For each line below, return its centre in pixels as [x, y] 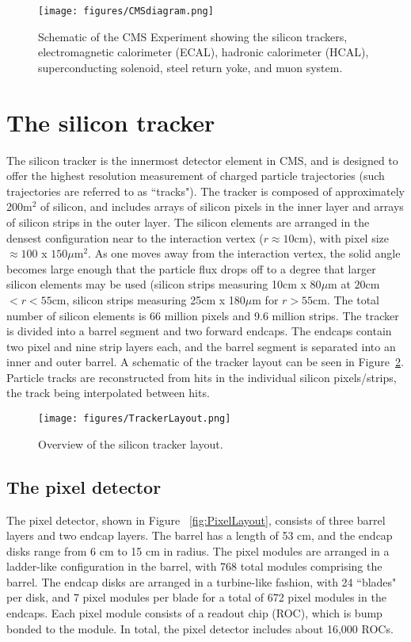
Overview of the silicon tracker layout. [131, 443]
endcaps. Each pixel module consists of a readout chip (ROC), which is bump [194, 613]
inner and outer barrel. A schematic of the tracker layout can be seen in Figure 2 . [205, 362]
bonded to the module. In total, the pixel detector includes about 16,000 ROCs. [200, 628]
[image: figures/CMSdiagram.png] [126, 11]
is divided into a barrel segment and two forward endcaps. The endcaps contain [199, 331]
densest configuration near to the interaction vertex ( [135, 237]
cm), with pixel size [342, 237]
